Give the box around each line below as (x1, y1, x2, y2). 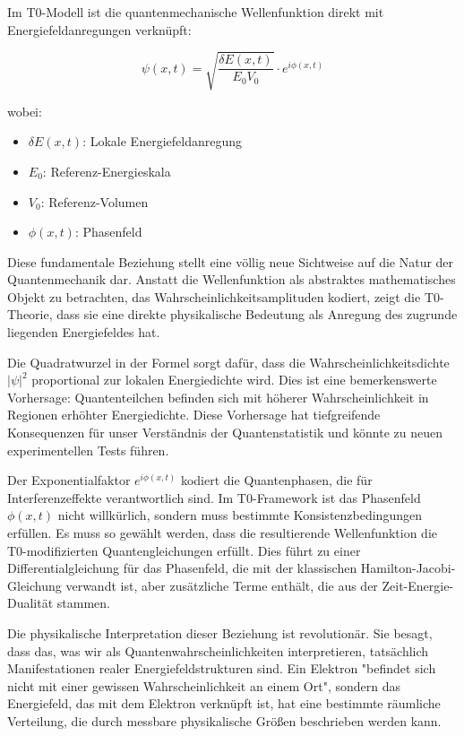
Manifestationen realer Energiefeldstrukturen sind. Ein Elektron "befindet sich (7, 659, 436, 678)
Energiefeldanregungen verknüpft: (7, 20, 192, 39)
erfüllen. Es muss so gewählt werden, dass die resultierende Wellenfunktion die (7, 524, 438, 542)
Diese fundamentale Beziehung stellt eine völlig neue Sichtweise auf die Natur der (7, 252, 454, 271)
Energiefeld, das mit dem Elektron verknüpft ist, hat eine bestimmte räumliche (7, 694, 441, 713)
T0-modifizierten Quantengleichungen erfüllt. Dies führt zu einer (7, 541, 361, 559)
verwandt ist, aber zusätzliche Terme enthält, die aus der (65, 576, 378, 594)
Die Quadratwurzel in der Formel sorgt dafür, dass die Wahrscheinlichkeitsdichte (7, 352, 450, 371)
